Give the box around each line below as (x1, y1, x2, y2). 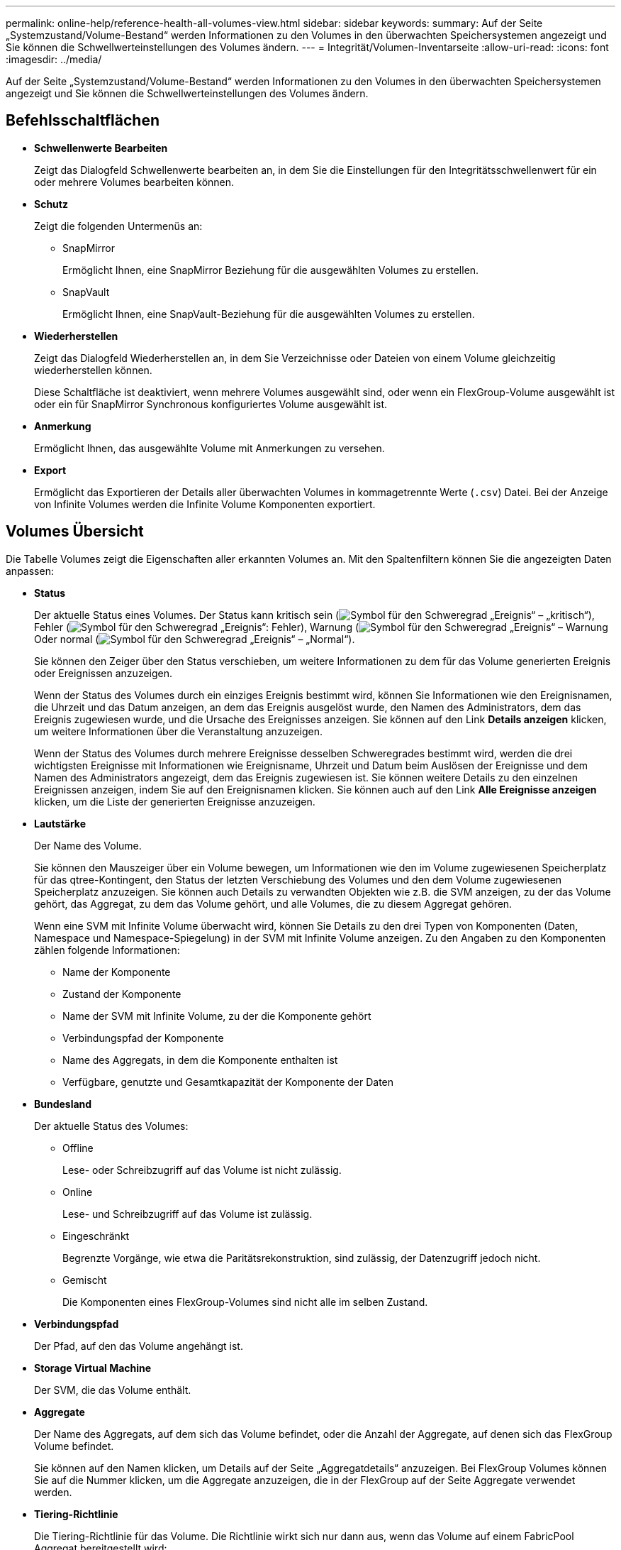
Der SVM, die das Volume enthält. (34, 1383, 191, 1396)
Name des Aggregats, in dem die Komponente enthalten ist (62, 1053, 338, 1066)
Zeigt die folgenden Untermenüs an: (34, 219, 203, 232)
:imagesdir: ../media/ (6, 53, 102, 65)
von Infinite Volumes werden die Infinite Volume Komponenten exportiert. (34, 498, 376, 510)
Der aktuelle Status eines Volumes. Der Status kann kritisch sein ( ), (34, 608, 595, 621)
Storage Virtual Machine (34, 1361, 152, 1374)
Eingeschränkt (62, 1229, 130, 1242)
